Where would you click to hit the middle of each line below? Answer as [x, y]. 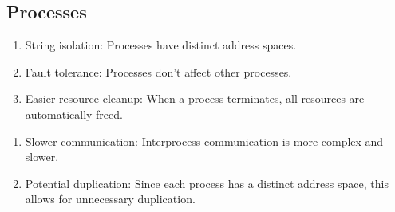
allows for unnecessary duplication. [110, 199]
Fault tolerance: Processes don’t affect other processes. [158, 71]
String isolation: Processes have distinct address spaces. [161, 45]
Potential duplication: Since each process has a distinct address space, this [207, 183]
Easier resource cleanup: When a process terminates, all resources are [195, 98]
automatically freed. [74, 114]
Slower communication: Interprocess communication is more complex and [204, 141]
